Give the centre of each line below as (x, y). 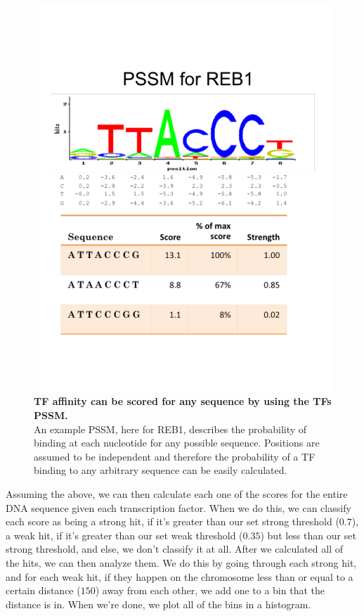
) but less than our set (308, 535)
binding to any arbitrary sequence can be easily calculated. (161, 470)
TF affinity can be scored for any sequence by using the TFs (183, 401)
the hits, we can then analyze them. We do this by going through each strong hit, (181, 563)
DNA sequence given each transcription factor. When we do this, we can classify (178, 507)
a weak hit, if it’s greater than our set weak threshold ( (124, 535)
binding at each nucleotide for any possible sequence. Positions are (177, 443)
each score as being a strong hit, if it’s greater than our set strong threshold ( (173, 521)
